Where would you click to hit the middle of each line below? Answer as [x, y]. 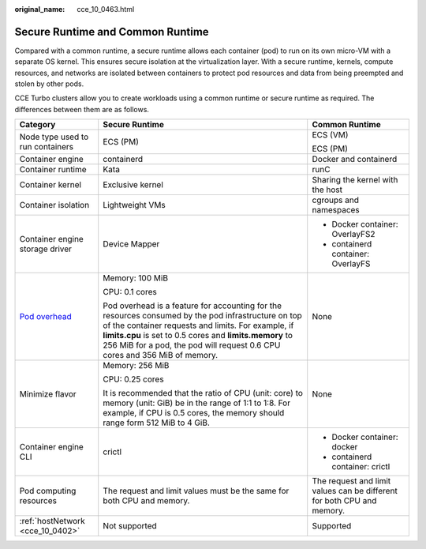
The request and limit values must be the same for [196, 491]
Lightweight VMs [134, 205]
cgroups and [335, 200]
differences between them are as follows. [82, 109]
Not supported [130, 526]
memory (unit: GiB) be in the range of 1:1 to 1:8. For [197, 403]
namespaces [336, 210]
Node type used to [54, 137]
